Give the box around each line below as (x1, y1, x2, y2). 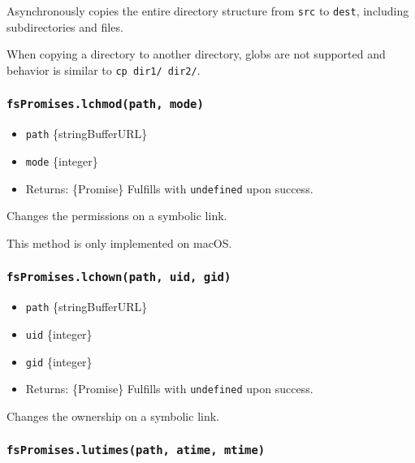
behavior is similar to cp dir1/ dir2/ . (6, 61, 201, 78)
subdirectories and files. (6, 18, 123, 35)
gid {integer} (25, 353, 93, 370)
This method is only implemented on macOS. (6, 234, 232, 251)
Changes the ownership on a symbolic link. (6, 407, 219, 424)
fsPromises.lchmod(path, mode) (6, 97, 204, 111)
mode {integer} (25, 152, 98, 169)
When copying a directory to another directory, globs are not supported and (6, 45, 386, 63)
